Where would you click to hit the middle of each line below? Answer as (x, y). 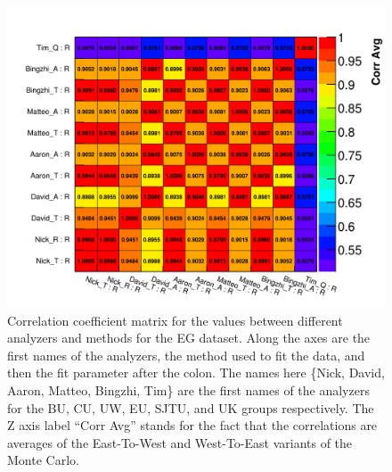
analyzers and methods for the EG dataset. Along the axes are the (189, 338)
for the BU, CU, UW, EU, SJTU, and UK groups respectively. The (191, 407)
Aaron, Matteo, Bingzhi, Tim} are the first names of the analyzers (188, 390)
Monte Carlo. (43, 460)
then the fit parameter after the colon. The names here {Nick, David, (196, 373)
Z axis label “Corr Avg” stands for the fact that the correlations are (192, 425)
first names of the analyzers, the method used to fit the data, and (186, 355)
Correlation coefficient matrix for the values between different (175, 320)
